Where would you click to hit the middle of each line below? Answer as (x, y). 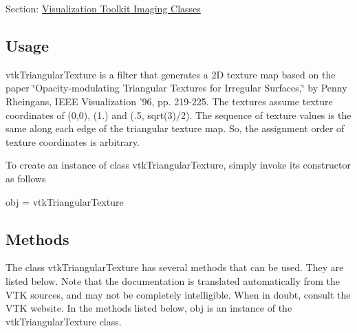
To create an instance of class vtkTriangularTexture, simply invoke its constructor (178, 165)
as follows (26, 178)
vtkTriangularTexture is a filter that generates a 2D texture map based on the (171, 74)
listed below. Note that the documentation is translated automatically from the (173, 280)
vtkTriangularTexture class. (64, 321)
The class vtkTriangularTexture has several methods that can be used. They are (175, 267)
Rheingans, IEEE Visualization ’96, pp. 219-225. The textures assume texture (169, 101)
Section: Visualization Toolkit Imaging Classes (103, 8)
